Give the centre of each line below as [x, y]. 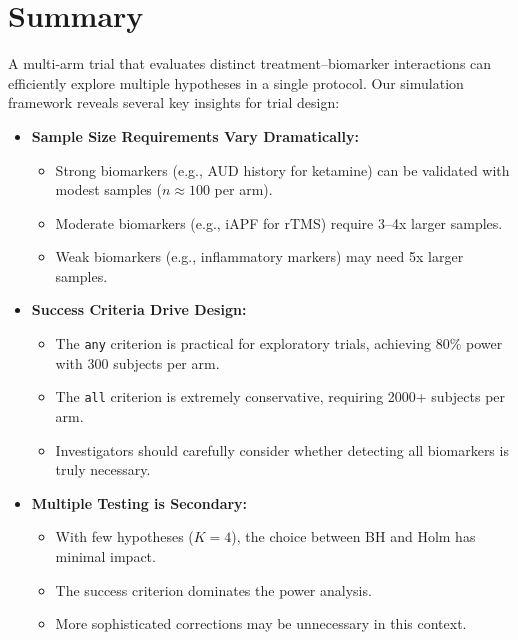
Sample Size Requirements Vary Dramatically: [195, 135]
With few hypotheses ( [124, 536]
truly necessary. [103, 469]
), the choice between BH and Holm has [353, 536]
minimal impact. [105, 555]
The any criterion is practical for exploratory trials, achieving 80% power [279, 343]
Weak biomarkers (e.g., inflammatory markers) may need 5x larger [259, 256]
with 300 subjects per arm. [137, 362]
